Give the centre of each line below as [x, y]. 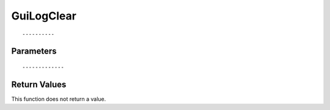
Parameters [34, 51]
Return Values [39, 84]
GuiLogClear [44, 16]
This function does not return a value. [59, 99]
